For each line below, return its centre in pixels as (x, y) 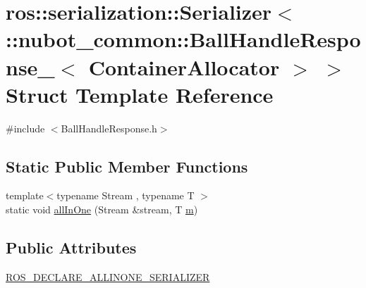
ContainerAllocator (184, 67)
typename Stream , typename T (126, 195)
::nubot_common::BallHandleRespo (183, 39)
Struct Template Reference (140, 94)
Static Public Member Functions (127, 166)
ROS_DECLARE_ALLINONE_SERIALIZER (108, 276)
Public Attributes (71, 248)
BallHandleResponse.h (109, 128)
